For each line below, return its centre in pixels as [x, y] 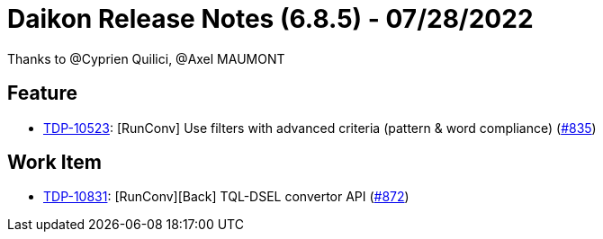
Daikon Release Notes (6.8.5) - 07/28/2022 [270, 19]
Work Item [55, 163]
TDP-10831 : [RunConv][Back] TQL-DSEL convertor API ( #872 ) [226, 197]
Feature [42, 93]
